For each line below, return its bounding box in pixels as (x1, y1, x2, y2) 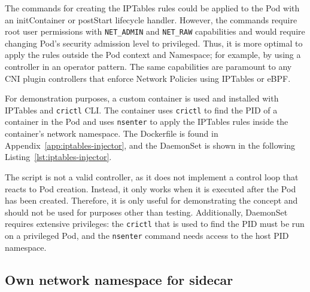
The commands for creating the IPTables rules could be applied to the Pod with (5, 2, 300, 14)
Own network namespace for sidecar (5, 270, 233, 288)
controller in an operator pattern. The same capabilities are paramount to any (5, 60, 292, 73)
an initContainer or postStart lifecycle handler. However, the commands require (5, 13, 297, 26)
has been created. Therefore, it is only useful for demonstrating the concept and (5, 194, 298, 207)
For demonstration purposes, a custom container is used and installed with (5, 92, 279, 104)
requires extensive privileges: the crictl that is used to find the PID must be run (5, 217, 305, 230)
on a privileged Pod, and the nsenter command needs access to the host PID (5, 229, 289, 241)
